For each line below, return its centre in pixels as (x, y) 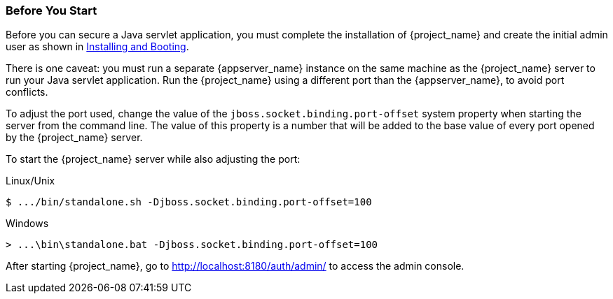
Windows (27, 224)
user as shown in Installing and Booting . (97, 47)
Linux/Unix (30, 181)
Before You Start (51, 10)
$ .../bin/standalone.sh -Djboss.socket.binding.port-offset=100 (189, 202)
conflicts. (27, 92)
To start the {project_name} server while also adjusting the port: (153, 159)
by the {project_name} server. (74, 138)
